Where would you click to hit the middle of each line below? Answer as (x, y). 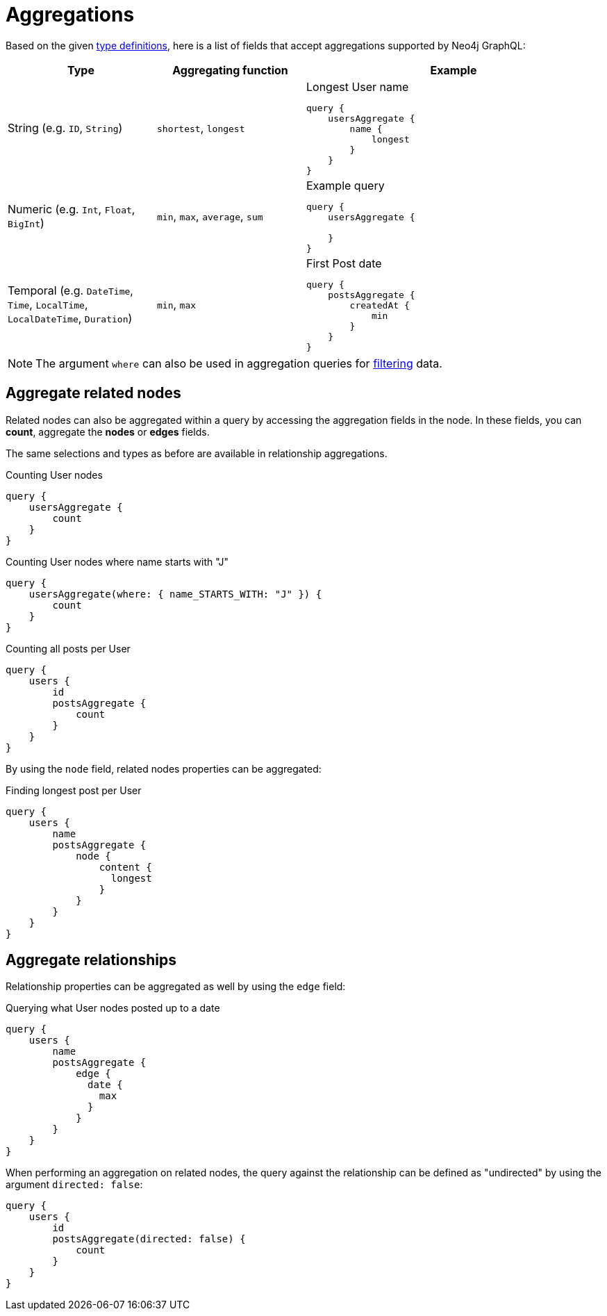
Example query (346, 185)
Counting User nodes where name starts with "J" (117, 561)
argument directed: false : (74, 1185)
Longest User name (358, 87)
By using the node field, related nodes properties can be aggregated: (164, 768)
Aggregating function (230, 70)
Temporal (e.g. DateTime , (70, 290)
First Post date (344, 263)
